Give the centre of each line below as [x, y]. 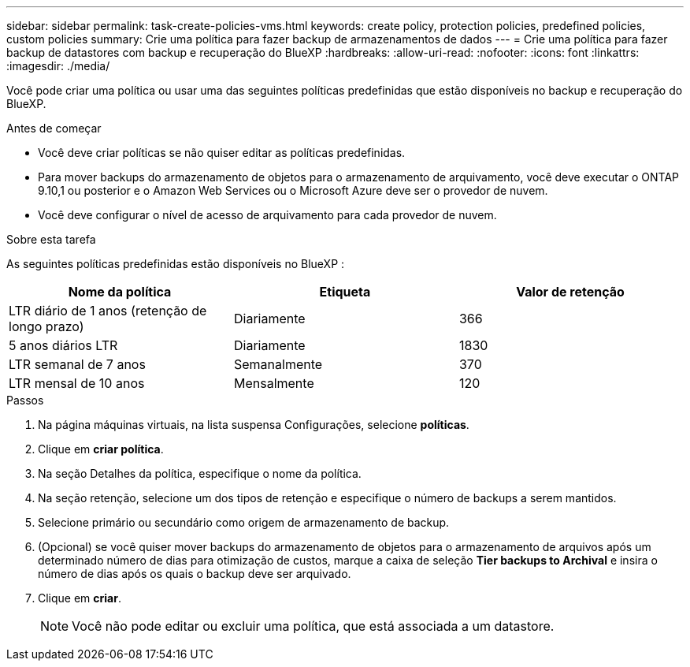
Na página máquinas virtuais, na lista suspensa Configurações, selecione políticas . [254, 425]
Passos [25, 400]
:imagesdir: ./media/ [58, 66]
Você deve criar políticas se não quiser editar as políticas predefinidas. [222, 153]
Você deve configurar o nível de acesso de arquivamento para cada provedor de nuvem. [267, 215]
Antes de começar [54, 128]
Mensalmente [274, 383]
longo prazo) [46, 326]
